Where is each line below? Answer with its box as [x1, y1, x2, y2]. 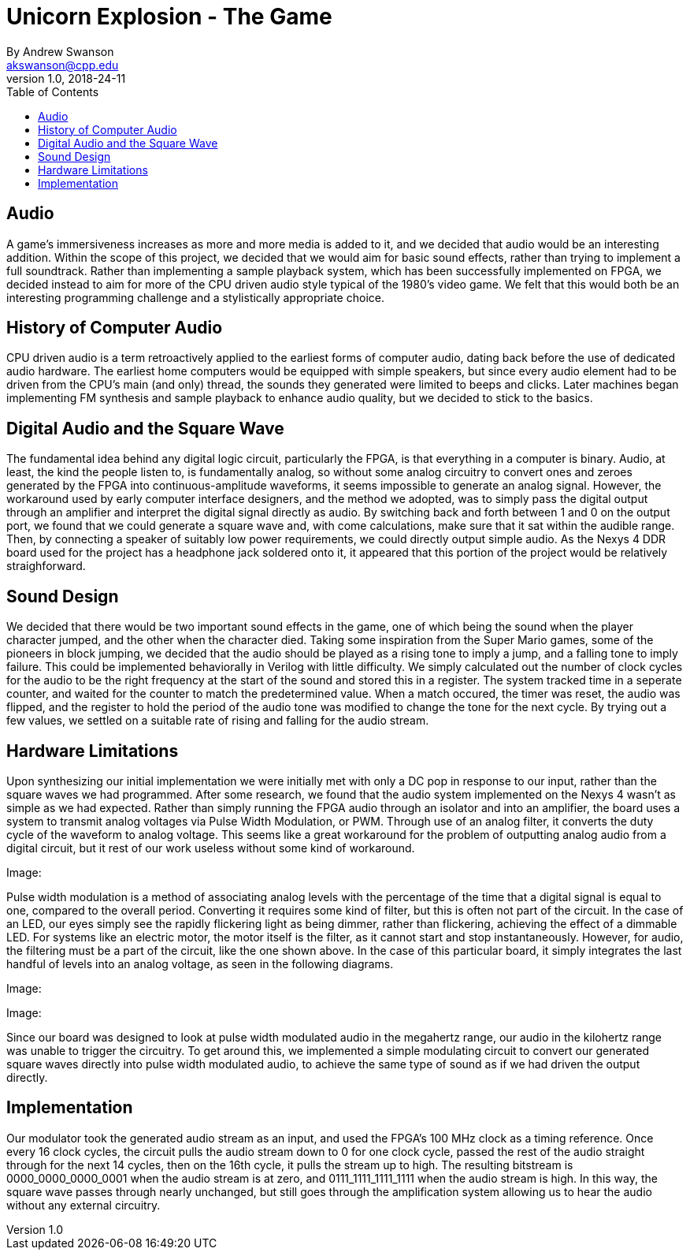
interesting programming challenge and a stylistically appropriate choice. [6, 290, 384, 304]
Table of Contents [6, 84, 99, 99]
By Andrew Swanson [6, 44, 114, 58]
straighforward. [6, 559, 86, 573]
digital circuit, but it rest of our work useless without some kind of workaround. [6, 840, 415, 855]
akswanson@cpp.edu [6, 58, 119, 72]
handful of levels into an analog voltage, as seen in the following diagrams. [6, 956, 394, 971]
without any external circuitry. [6, 1198, 161, 1212]
